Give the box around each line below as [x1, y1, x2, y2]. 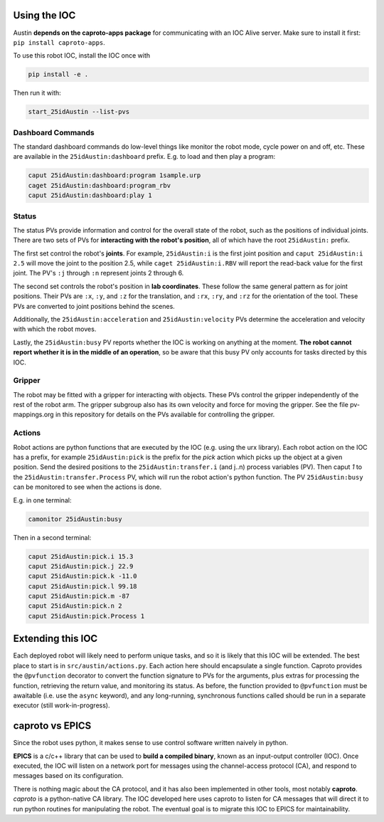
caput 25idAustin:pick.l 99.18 [28, 582, 138, 590]
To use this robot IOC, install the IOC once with [13, 51, 151, 60]
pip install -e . [28, 70, 89, 78]
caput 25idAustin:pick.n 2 [28, 602, 122, 610]
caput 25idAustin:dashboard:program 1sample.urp [28, 172, 201, 179]
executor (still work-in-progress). [13, 701, 110, 710]
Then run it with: [13, 89, 62, 98]
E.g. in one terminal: [13, 495, 72, 505]
